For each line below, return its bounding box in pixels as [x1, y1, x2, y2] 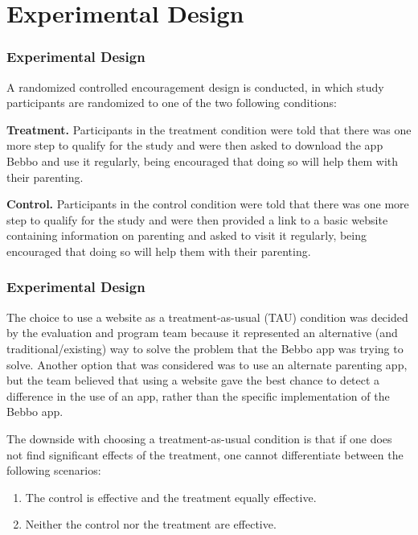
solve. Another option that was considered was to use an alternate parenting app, [6, 356, 408, 372]
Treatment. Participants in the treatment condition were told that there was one [6, 121, 412, 138]
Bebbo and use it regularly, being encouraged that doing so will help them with [6, 152, 399, 169]
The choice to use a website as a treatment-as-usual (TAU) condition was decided [6, 308, 408, 325]
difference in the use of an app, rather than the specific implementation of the [6, 387, 390, 404]
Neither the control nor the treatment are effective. [25, 516, 277, 533]
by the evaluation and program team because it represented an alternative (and [6, 324, 398, 341]
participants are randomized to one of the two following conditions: [6, 94, 337, 111]
